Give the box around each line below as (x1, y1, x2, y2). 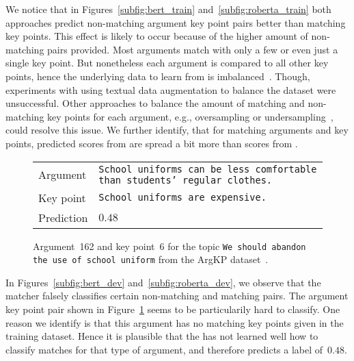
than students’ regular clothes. (98, 174, 273, 186)
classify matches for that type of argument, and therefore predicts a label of (5, 342, 323, 356)
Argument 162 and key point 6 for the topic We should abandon (33, 238, 306, 253)
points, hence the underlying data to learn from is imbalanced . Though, (5, 69, 310, 83)
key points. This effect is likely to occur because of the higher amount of (5, 29, 308, 43)
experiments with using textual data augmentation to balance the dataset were (5, 82, 336, 97)
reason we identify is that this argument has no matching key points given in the (5, 315, 344, 329)
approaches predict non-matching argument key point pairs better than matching (5, 15, 346, 29)
